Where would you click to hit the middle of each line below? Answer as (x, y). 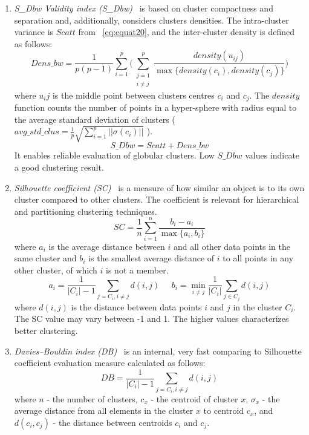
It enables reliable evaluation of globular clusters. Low (114, 155)
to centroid (224, 410)
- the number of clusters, (92, 398)
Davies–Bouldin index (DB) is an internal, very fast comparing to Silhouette (158, 351)
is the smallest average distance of (151, 258)
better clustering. (46, 330)
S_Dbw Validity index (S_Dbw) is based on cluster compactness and (144, 8)
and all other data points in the (232, 246)
